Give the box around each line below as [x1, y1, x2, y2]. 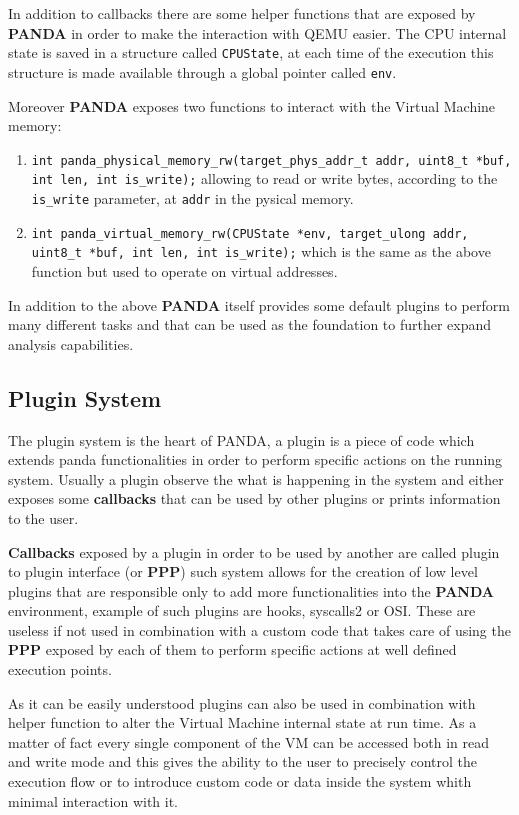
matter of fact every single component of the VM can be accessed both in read [8, 731, 489, 752]
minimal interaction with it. [8, 790, 179, 811]
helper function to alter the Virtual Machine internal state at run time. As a [8, 712, 477, 733]
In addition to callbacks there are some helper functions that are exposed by [8, 3, 476, 23]
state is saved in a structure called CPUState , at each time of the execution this [8, 42, 494, 63]
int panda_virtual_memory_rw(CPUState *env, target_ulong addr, [31, 226, 469, 241]
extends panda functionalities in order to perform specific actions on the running [8, 449, 503, 470]
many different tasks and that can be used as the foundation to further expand [8, 314, 492, 335]
